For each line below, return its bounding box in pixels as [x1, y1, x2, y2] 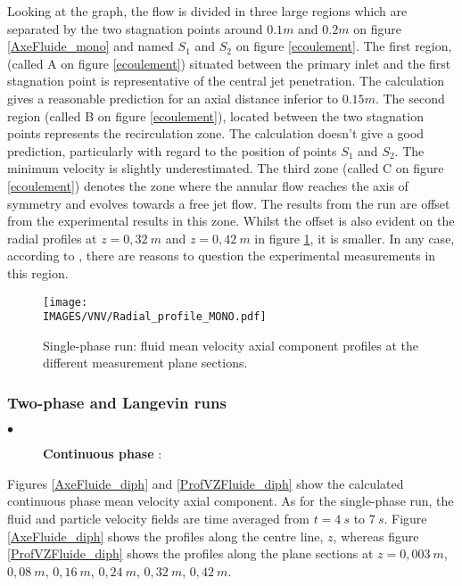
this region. [7, 263, 69, 282]
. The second [375, 88, 445, 107]
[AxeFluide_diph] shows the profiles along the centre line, [7, 526, 324, 545]
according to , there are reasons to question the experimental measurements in [7, 246, 436, 265]
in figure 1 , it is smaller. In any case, [254, 228, 455, 247]
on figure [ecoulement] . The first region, [235, 37, 452, 55]
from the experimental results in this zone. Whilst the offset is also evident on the [7, 211, 455, 230]
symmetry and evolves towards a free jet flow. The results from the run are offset [7, 194, 450, 212]
